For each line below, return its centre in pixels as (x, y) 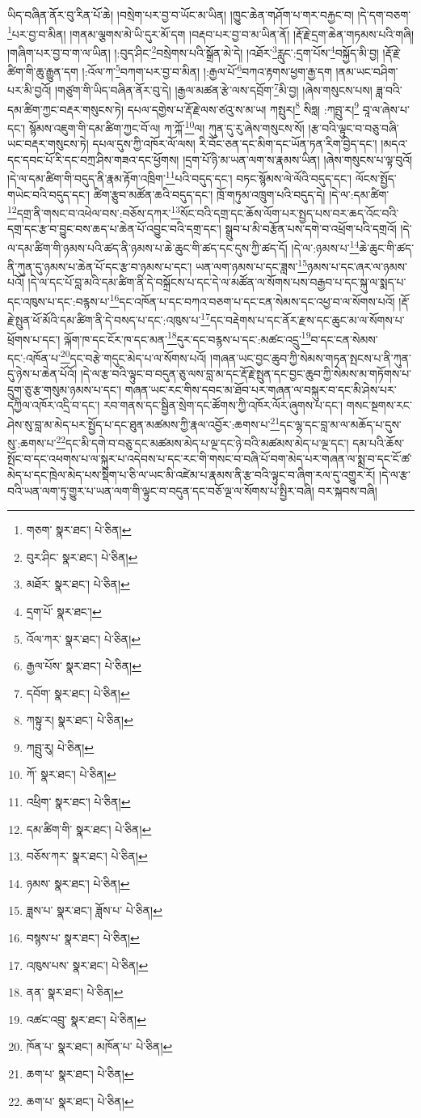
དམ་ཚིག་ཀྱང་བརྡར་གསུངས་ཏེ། (66, 109)
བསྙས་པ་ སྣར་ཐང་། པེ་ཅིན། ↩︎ (83, 938)
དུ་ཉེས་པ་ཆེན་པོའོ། (42, 374)
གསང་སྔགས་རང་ (379, 405)
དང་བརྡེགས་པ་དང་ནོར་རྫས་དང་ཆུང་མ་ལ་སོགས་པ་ (307, 319)
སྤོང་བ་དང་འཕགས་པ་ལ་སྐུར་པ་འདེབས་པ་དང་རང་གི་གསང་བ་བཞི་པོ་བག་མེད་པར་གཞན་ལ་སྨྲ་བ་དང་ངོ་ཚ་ (210, 459)
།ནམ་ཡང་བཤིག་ (367, 71)
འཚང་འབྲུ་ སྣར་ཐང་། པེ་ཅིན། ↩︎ (86, 1019)
